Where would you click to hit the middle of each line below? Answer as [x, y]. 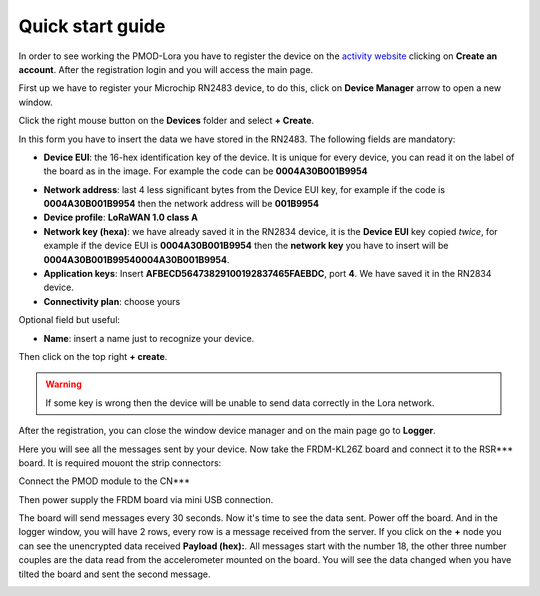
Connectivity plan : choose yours [112, 301]
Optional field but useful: [69, 320]
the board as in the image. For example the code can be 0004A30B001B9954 [205, 171]
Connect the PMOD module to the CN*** [104, 481]
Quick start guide [92, 26]
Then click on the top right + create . [93, 356]
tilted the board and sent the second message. [114, 574]
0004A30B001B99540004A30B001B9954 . [136, 259]
